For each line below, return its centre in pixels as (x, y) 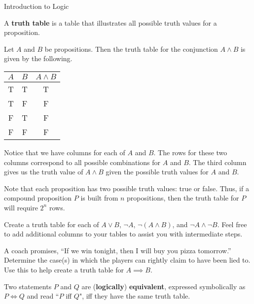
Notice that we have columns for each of (65, 152)
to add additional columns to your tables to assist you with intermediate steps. (123, 234)
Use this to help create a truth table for (64, 269)
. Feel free (232, 224)
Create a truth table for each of (52, 224)
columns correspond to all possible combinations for (82, 162)
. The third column (218, 162)
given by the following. (38, 58)
